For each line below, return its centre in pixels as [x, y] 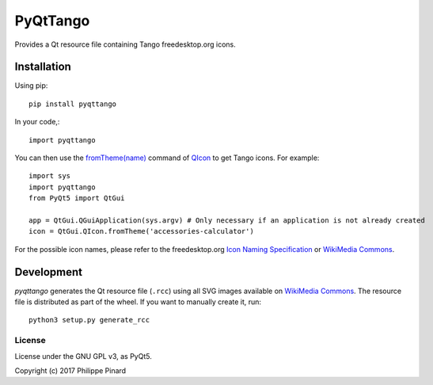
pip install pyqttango [73, 104]
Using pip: [31, 86]
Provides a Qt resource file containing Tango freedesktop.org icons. [125, 44]
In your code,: [37, 122]
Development [49, 272]
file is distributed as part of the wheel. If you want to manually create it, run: [138, 302]
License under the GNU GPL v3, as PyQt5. [83, 356]
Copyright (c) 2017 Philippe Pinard [70, 370]
